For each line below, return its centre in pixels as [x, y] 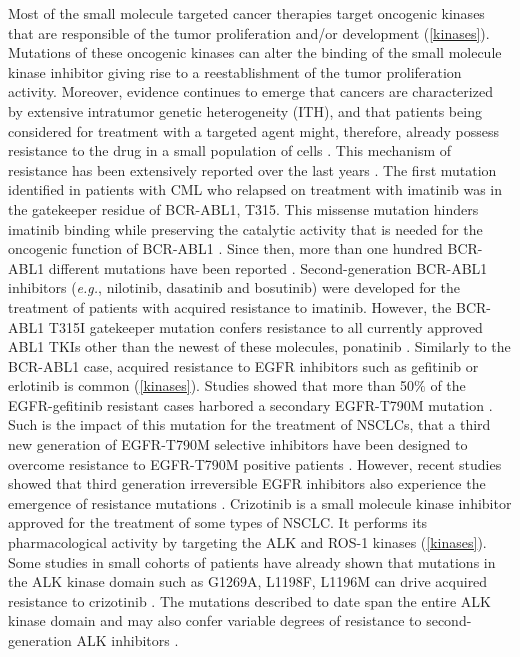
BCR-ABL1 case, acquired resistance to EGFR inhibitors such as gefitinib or [243, 365]
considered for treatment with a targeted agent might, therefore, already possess [254, 130]
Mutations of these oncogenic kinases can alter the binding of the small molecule [255, 52]
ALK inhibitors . [127, 640]
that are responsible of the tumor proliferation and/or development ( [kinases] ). [249, 32]
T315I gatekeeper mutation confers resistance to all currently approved [265, 326]
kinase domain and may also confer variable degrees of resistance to [215, 620]
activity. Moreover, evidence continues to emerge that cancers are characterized [250, 91]
